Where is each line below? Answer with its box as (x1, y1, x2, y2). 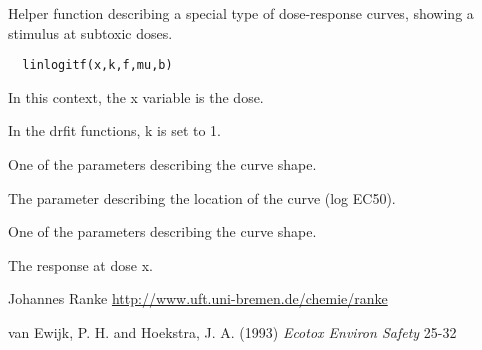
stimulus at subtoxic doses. (8, 22, 173, 43)
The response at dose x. (8, 254, 153, 275)
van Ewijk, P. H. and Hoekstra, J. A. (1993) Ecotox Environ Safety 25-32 (8, 322, 457, 342)
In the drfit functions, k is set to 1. (8, 120, 221, 141)
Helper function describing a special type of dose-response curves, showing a (8, 3, 474, 23)
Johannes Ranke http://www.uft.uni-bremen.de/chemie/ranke (8, 288, 388, 309)
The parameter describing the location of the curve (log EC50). (8, 187, 396, 208)
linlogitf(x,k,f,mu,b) (22, 58, 173, 73)
